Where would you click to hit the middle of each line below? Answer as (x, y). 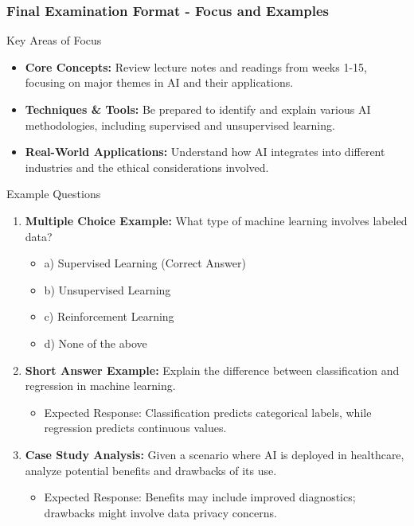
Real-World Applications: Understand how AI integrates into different (205, 152)
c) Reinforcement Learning (109, 316)
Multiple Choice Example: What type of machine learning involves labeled (216, 220)
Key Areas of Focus (54, 40)
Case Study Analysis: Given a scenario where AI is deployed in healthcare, (215, 454)
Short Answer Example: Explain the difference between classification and (212, 370)
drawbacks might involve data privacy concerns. (160, 512)
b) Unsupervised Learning (107, 289)
